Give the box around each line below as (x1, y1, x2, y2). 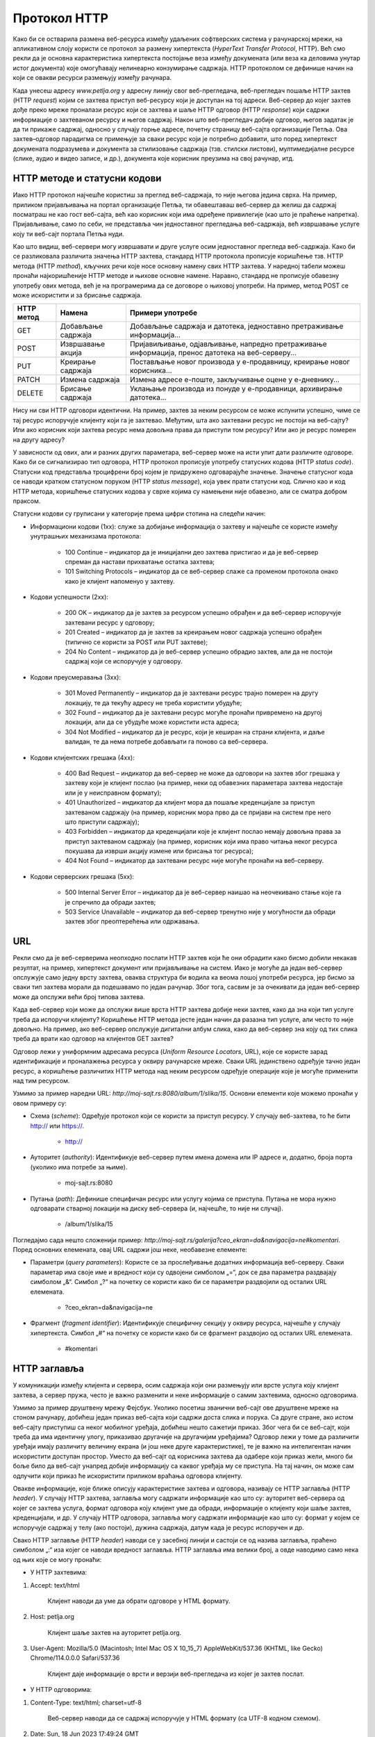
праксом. (12, 497, 41, 505)
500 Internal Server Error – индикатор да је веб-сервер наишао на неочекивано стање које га (65, 888, 342, 896)
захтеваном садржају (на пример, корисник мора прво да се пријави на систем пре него (65, 808, 331, 816)
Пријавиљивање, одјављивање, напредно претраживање (129, 339, 327, 349)
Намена (60, 308, 88, 318)
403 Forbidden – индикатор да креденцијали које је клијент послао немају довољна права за (65, 828, 342, 836)
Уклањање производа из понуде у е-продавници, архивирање (129, 384, 343, 394)
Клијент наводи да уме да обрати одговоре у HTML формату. (47, 1597, 231, 1605)
